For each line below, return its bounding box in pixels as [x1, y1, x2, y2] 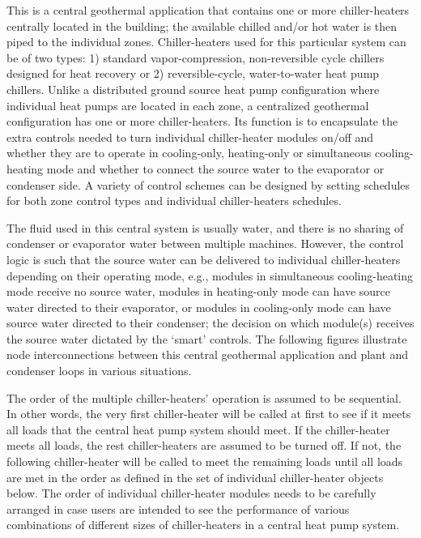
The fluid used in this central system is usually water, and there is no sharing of [6, 219, 404, 236]
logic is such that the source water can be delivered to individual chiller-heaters [6, 250, 401, 267]
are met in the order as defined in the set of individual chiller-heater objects [6, 468, 384, 485]
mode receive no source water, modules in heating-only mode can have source [6, 283, 390, 300]
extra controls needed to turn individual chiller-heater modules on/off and [6, 128, 374, 145]
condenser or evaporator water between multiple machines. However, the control [6, 235, 404, 252]
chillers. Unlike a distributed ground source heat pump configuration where [6, 80, 380, 97]
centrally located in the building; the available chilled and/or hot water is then [6, 17, 398, 34]
